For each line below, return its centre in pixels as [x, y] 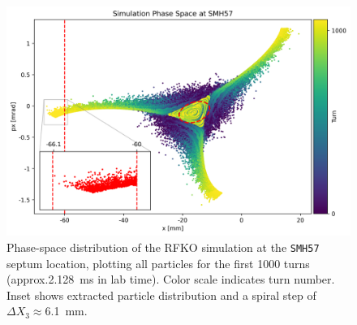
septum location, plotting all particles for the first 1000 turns [158, 263]
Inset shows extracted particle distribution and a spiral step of [161, 295]
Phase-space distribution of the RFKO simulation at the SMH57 [163, 247]
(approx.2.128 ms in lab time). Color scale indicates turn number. [171, 279]
